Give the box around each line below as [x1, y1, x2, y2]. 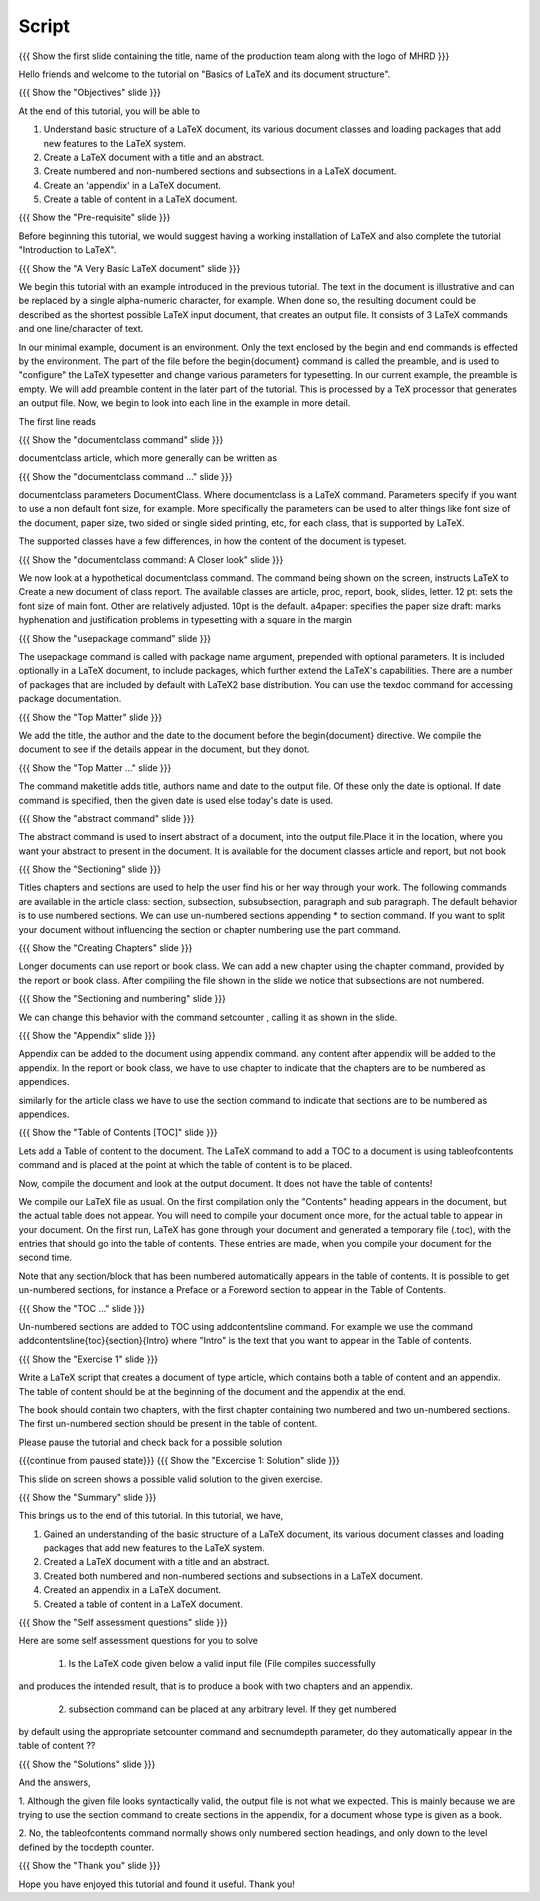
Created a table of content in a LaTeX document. [43, 1598, 244, 1610]
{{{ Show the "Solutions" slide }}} [18, 1758, 156, 1770]
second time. [18, 1251, 73, 1264]
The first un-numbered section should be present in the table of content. [18, 1418, 318, 1430]
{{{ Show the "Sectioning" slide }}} [18, 863, 162, 875]
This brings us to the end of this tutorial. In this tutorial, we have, [18, 1510, 284, 1522]
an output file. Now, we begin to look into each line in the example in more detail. [18, 397, 351, 409]
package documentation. [18, 693, 122, 705]
